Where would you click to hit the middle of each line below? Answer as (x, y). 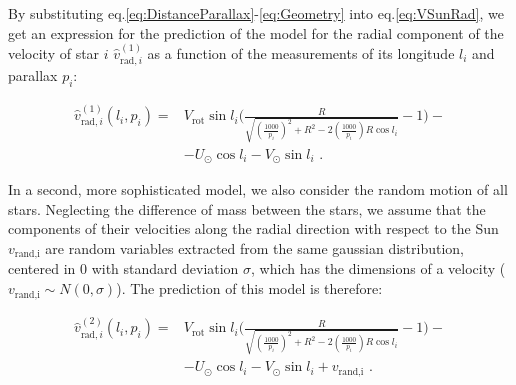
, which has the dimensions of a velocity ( (378, 268)
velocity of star (54, 53)
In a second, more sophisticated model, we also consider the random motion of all (258, 189)
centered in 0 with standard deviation (123, 268)
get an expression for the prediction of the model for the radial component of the (256, 32)
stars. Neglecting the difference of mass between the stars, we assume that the (247, 208)
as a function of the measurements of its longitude (301, 53)
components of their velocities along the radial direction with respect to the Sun (253, 228)
